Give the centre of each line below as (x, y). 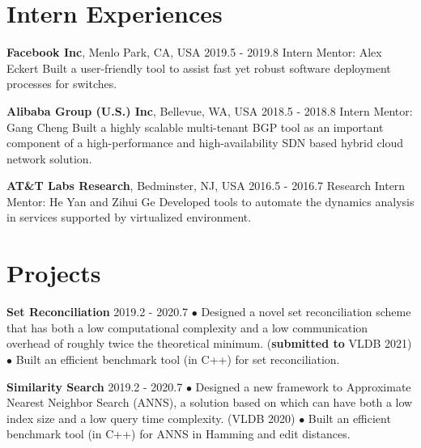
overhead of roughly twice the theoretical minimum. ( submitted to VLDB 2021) (209, 343)
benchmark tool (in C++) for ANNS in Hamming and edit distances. (179, 434)
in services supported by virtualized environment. (129, 217)
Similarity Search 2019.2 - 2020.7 (95, 386)
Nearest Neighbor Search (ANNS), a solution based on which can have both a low (210, 402)
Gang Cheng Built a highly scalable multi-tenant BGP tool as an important (195, 127)
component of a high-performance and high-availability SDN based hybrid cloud (205, 143)
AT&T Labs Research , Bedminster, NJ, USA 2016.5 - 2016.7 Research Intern (206, 186)
